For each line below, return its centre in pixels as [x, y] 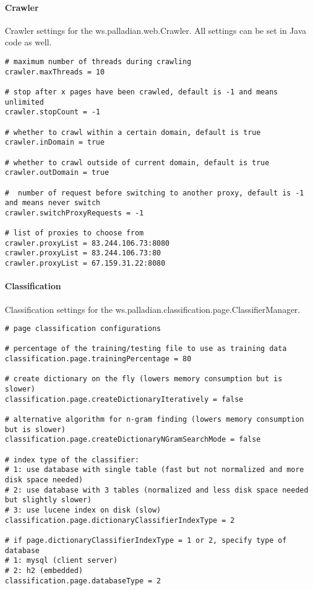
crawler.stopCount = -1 [53, 112]
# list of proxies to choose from [74, 233]
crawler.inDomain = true [55, 143]
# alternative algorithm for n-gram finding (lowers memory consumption [154, 420]
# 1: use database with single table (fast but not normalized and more [154, 470]
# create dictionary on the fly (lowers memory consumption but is [144, 379]
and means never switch [53, 203]
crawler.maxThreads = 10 [55, 72]
